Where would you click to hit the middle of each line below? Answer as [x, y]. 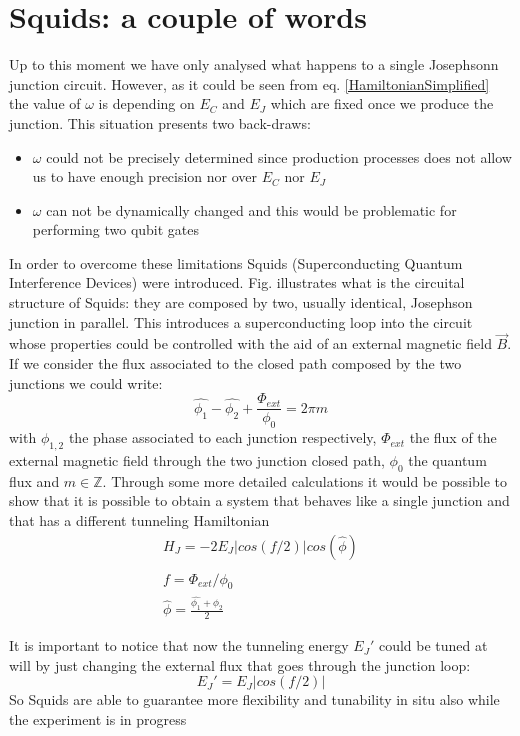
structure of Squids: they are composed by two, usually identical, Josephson [241, 302]
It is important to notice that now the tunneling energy [179, 645]
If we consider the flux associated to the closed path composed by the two [235, 363]
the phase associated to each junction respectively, [222, 437]
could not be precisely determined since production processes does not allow [279, 156]
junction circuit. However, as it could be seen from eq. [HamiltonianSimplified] [249, 83]
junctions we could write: [86, 382]
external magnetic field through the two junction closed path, [197, 459]
